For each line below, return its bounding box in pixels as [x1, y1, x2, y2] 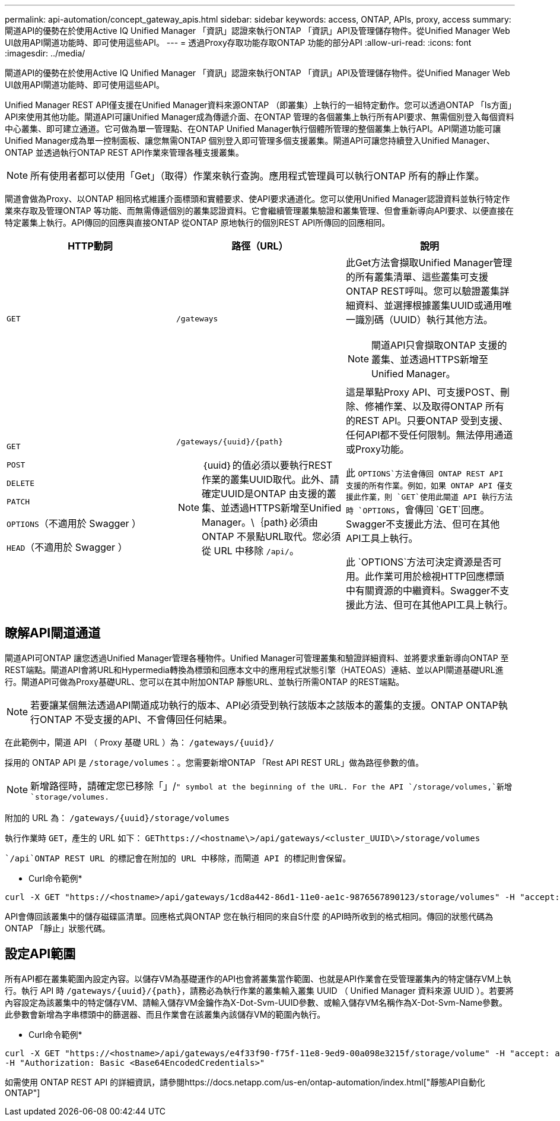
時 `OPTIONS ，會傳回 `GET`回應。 [345, 504, 490, 516]
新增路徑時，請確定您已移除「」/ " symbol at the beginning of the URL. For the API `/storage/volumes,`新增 [30, 779, 512, 792]
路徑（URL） [231, 240, 288, 252]
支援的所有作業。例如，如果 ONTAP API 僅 [345, 481, 505, 490]
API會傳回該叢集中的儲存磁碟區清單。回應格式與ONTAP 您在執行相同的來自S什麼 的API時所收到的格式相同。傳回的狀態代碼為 [5, 911, 494, 921]
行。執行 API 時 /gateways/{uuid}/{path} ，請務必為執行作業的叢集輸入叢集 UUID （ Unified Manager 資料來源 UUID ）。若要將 [5, 985, 514, 996]
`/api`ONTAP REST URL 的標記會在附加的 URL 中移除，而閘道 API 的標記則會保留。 [5, 853, 351, 863]
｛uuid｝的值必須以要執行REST [202, 459, 333, 471]
